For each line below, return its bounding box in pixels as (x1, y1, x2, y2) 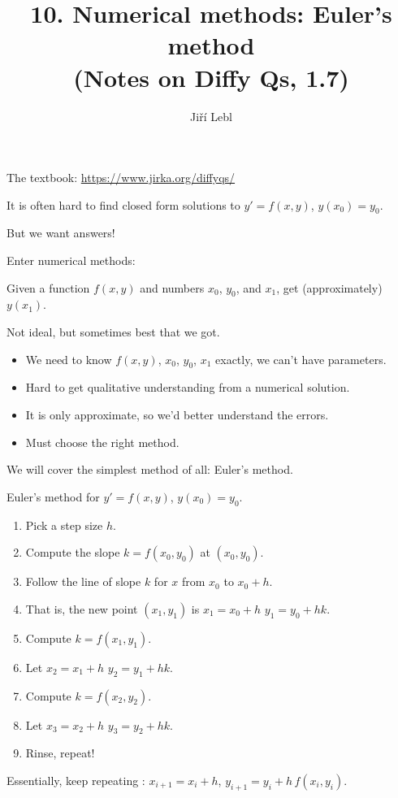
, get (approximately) (276, 279, 383, 296)
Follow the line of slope (25, 573, 141, 590)
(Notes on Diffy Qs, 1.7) (73, 60, 349, 93)
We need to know (25, 350, 112, 367)
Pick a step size (25, 516, 103, 533)
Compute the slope (25, 544, 120, 561)
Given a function (6, 279, 90, 296)
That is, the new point (25, 600, 138, 617)
